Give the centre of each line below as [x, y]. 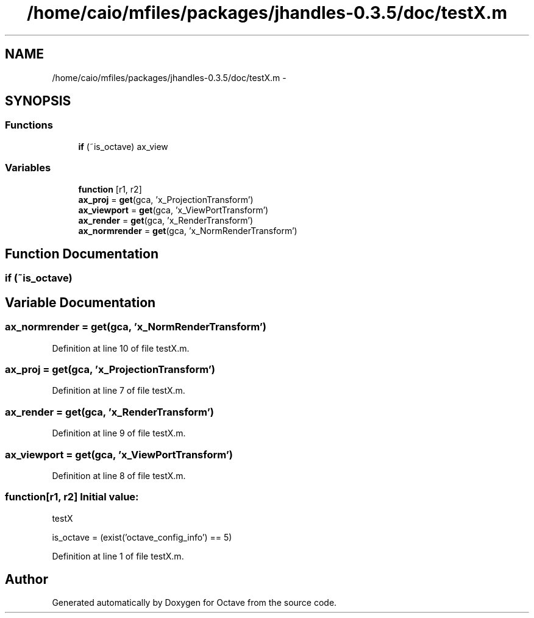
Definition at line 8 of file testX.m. [119, 475]
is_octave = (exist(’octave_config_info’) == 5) [142, 537]
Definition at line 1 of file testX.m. [118, 556]
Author [27, 580]
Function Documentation [82, 254]
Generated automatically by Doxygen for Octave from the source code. [194, 603]
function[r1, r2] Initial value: [72, 497]
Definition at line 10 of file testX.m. [121, 348]
